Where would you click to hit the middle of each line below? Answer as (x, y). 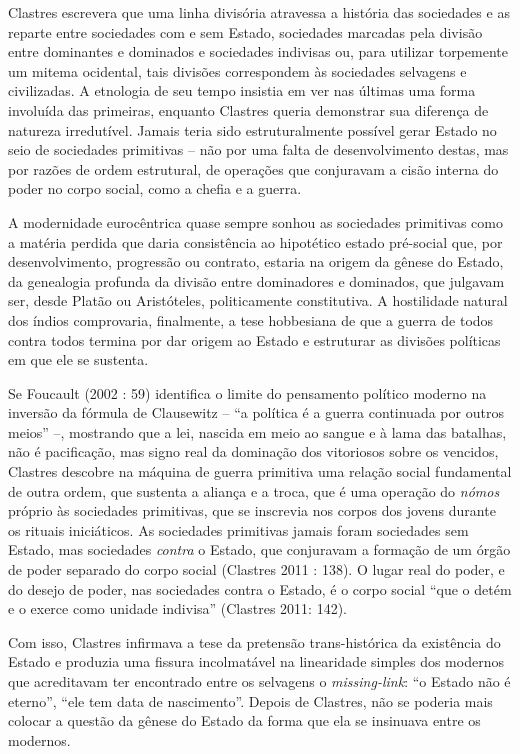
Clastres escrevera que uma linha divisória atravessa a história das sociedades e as (259, 12)
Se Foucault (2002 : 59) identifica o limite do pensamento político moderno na (247, 392)
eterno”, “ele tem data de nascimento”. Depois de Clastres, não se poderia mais (250, 700)
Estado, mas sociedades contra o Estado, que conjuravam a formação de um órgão (259, 549)
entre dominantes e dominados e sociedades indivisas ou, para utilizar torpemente (258, 51)
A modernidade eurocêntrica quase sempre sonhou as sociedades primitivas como (255, 221)
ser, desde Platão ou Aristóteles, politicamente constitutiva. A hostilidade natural (258, 300)
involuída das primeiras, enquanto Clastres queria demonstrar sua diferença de (248, 109)
